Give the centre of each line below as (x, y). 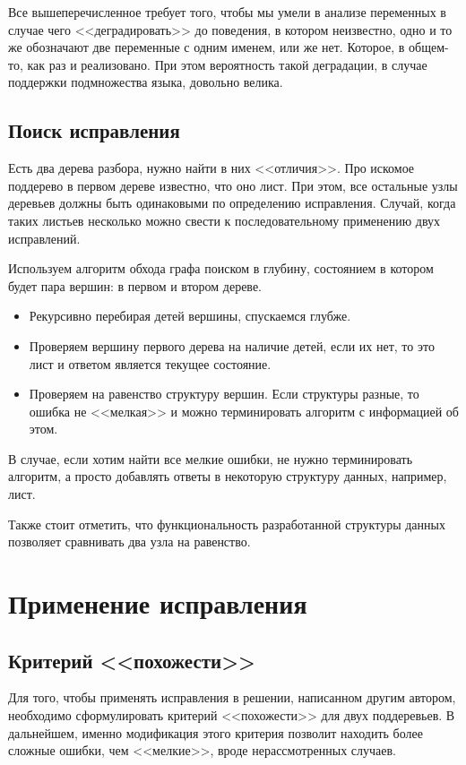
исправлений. (44, 238)
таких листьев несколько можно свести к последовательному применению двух (224, 220)
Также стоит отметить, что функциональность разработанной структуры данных (227, 524)
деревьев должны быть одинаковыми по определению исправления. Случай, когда (232, 203)
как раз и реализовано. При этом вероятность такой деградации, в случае (227, 64)
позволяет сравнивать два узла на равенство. (129, 542)
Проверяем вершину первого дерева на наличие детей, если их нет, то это (232, 345)
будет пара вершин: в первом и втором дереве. (135, 285)
